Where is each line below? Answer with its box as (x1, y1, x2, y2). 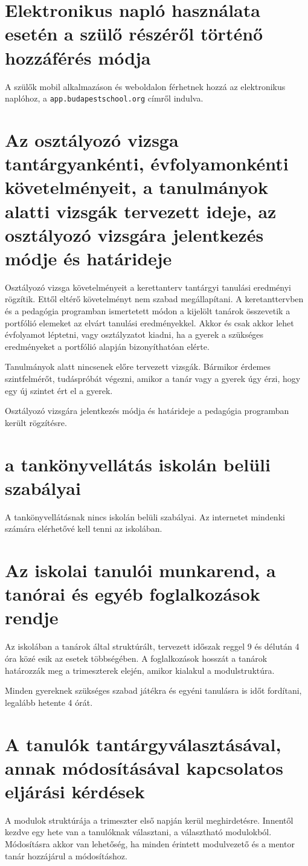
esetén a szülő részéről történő (5, 21, 263, 46)
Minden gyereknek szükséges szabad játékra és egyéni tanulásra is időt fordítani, (5, 684, 302, 697)
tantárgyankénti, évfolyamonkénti (5, 151, 289, 176)
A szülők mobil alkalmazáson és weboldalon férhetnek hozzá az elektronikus (5, 80, 286, 92)
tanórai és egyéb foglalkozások (5, 581, 260, 606)
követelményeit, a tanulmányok (5, 175, 268, 199)
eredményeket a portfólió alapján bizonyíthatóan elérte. (5, 340, 210, 352)
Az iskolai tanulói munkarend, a (5, 558, 276, 583)
